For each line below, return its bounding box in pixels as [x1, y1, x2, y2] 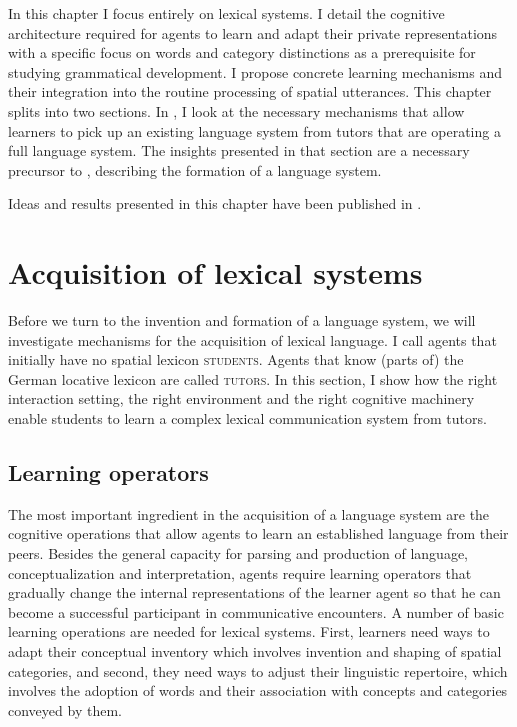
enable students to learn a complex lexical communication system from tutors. [8, 408, 487, 429]
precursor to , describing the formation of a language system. [8, 159, 382, 180]
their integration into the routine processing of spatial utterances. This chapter [8, 81, 492, 102]
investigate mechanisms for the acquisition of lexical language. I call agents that [8, 329, 497, 350]
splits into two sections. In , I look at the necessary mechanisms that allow [8, 100, 465, 121]
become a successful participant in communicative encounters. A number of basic [8, 601, 504, 622]
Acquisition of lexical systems [8, 252, 423, 293]
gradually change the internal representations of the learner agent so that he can [8, 582, 501, 603]
